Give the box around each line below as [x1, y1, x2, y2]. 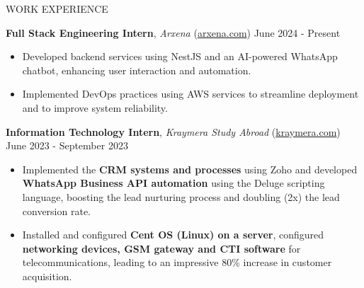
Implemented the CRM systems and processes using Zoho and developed [22, 161, 358, 176]
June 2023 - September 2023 [6, 138, 128, 153]
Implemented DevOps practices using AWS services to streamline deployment [22, 86, 359, 101]
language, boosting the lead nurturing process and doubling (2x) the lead [22, 189, 340, 204]
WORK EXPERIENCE [6, 1, 108, 16]
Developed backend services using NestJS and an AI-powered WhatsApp [22, 49, 338, 64]
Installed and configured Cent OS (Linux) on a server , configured [22, 227, 324, 242]
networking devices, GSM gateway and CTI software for [22, 241, 301, 255]
